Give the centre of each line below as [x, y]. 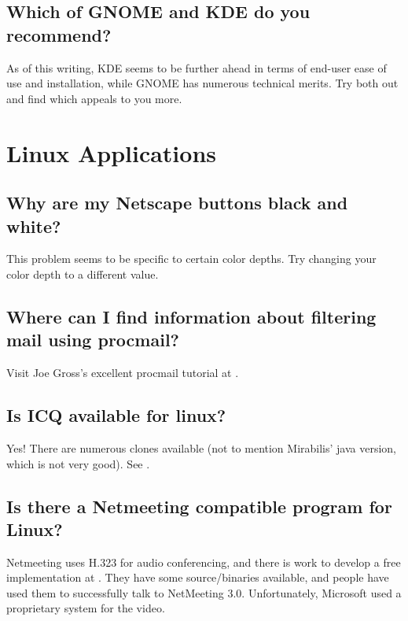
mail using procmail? [93, 340]
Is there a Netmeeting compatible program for [199, 506]
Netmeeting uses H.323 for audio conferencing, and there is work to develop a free [204, 562]
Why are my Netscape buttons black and [177, 203]
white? [34, 225]
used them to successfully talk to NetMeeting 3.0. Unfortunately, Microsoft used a [204, 592]
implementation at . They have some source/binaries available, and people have [198, 577]
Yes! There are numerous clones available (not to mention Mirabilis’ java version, [202, 447]
